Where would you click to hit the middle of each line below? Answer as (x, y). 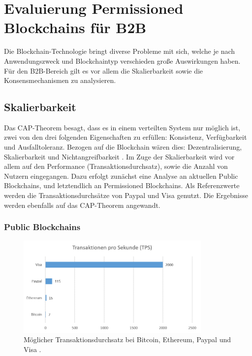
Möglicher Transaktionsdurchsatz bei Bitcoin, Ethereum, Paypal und (127, 339)
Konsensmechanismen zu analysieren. (60, 80)
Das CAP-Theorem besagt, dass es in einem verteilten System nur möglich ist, (122, 127)
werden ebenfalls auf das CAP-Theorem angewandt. (82, 205)
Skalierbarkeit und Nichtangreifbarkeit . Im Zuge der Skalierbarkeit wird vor (119, 156)
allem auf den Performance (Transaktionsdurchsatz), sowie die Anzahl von (116, 166)
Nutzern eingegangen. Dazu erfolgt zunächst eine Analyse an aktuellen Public (121, 176)
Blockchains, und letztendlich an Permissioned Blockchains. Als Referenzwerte (122, 185)
